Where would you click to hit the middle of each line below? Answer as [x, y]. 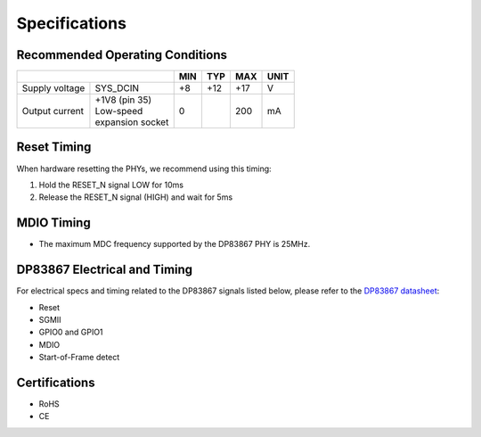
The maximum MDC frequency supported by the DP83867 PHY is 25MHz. [175, 244]
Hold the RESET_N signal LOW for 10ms [111, 185]
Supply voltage [53, 88]
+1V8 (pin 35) [123, 100]
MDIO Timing [53, 223]
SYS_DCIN [117, 88]
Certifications [56, 382]
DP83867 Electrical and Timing [105, 270]
